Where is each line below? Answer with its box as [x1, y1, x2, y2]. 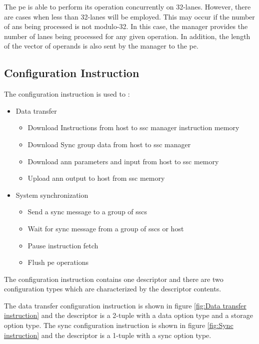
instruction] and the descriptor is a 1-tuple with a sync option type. [4, 329, 211, 340]
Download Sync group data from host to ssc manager [27, 139, 191, 149]
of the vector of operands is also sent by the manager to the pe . [4, 41, 198, 51]
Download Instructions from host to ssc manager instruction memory [27, 122, 239, 133]
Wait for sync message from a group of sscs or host [27, 223, 184, 233]
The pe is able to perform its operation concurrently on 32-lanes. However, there [4, 2, 251, 12]
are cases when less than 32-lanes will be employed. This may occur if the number [4, 11, 255, 22]
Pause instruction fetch [27, 240, 98, 250]
